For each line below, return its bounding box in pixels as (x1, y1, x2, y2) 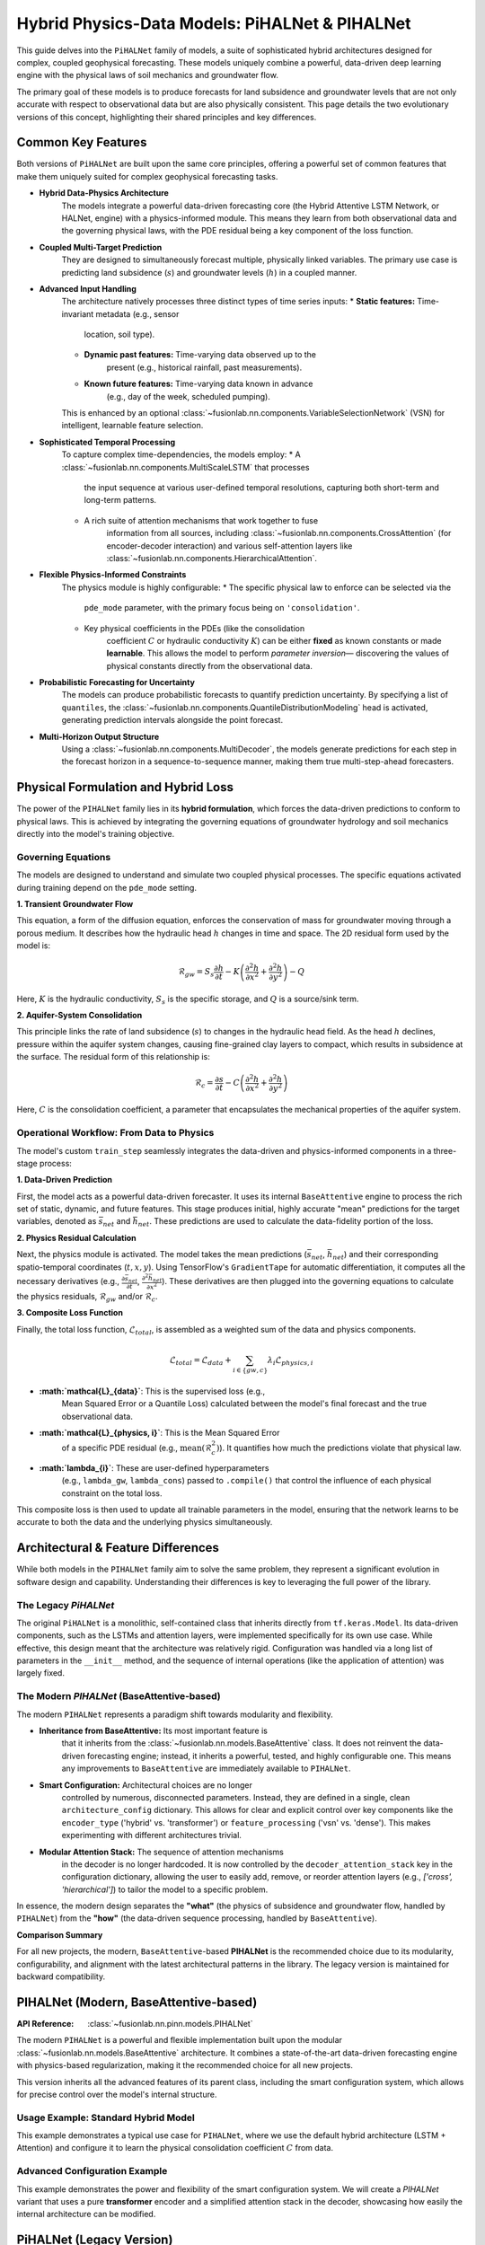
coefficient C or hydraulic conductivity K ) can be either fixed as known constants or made (106, 635, 442, 646)
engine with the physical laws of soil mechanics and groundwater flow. (16, 70, 278, 81)
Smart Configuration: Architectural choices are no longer (39, 1779, 253, 1791)
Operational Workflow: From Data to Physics (16, 1127, 215, 1140)
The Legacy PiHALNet (16, 1598, 115, 1611)
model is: (16, 940, 51, 951)
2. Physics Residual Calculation (16, 1232, 137, 1243)
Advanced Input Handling (39, 283, 137, 294)
